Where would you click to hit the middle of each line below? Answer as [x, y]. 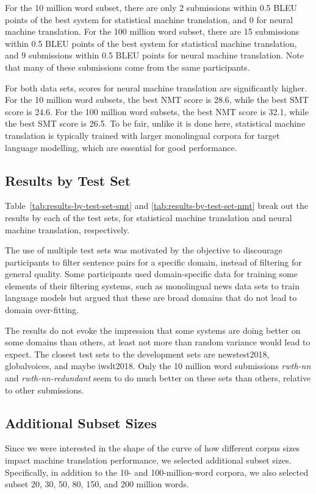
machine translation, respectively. [67, 229]
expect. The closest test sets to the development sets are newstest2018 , [137, 354]
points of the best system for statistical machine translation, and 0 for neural [149, 19]
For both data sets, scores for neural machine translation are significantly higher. [156, 87]
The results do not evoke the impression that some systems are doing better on [153, 330]
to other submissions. [45, 390]
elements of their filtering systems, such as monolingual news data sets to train [152, 285]
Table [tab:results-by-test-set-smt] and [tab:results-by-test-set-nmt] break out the [157, 206]
